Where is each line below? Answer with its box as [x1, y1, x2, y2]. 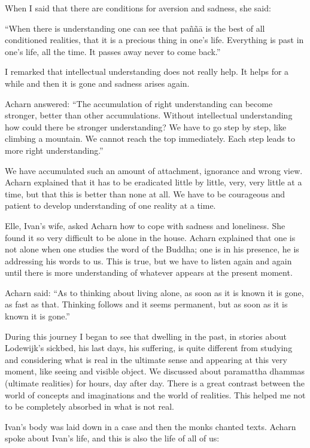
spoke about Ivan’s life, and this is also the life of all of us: [5, 432, 220, 444]
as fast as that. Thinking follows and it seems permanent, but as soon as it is [5, 298, 288, 310]
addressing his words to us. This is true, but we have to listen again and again [5, 254, 292, 267]
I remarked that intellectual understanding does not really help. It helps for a [5, 65, 289, 78]
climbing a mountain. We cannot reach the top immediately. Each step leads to [5, 132, 295, 145]
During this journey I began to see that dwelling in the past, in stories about [5, 330, 287, 342]
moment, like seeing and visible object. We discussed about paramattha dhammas [5, 365, 305, 377]
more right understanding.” [5, 144, 104, 156]
